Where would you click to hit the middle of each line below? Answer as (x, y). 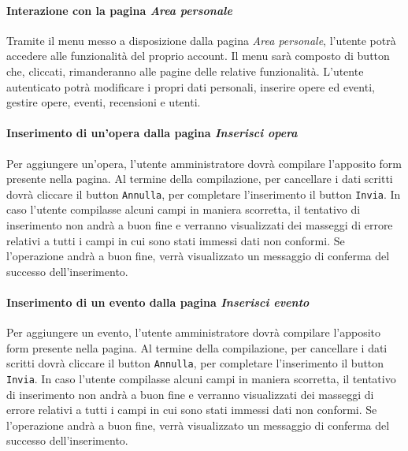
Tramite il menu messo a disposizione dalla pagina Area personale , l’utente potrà (201, 40)
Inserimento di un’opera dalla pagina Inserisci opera (152, 133)
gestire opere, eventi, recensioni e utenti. (104, 102)
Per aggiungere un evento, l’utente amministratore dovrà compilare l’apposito (194, 332)
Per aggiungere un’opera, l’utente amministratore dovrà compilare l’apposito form (204, 163)
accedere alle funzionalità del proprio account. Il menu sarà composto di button (198, 56)
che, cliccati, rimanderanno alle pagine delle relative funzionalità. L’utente (185, 71)
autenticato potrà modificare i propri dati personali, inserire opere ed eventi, (191, 86)
